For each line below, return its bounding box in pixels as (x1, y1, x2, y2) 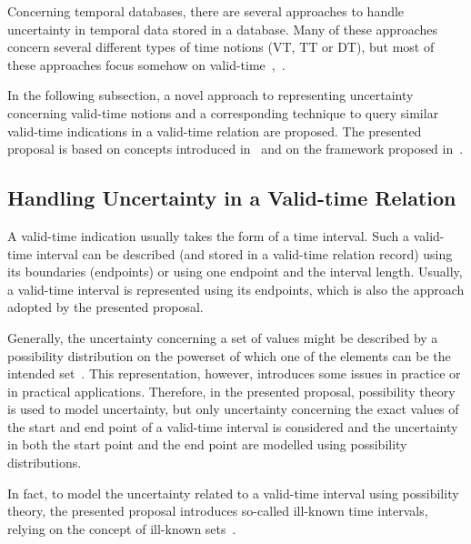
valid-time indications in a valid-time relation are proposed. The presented (7, 121, 422, 140)
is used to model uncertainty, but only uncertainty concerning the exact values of (7, 399, 459, 418)
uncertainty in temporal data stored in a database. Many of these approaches (7, 19, 437, 38)
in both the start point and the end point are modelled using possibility (7, 435, 407, 454)
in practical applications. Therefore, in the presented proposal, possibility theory (7, 381, 456, 400)
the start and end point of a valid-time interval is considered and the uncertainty (7, 417, 458, 436)
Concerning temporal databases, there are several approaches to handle (7, 2, 405, 20)
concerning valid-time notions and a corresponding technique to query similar (7, 103, 439, 122)
